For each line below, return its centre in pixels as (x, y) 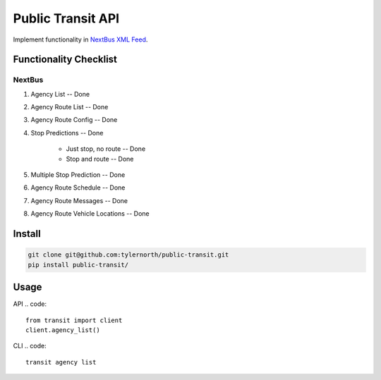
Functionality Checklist (65, 60)
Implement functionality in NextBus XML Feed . (80, 39)
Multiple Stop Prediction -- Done (78, 175)
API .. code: (30, 304)
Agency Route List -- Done (69, 107)
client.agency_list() (63, 330)
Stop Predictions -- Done (67, 133)
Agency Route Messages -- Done (79, 200)
